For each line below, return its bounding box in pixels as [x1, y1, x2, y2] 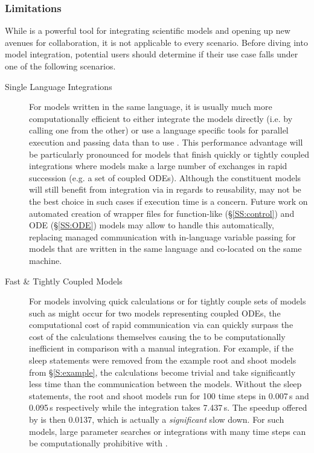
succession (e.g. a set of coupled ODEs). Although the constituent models [29, 171, 301, 184]
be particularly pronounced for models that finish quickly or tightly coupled [29, 147, 309, 160]
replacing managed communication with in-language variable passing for [29, 230, 296, 243]
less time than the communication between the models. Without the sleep [29, 377, 302, 390]
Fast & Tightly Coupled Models [5, 274, 123, 287]
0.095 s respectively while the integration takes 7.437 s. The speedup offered [29, 401, 307, 414]
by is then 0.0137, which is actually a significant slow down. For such [29, 413, 284, 426]
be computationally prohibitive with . [29, 437, 168, 449]
